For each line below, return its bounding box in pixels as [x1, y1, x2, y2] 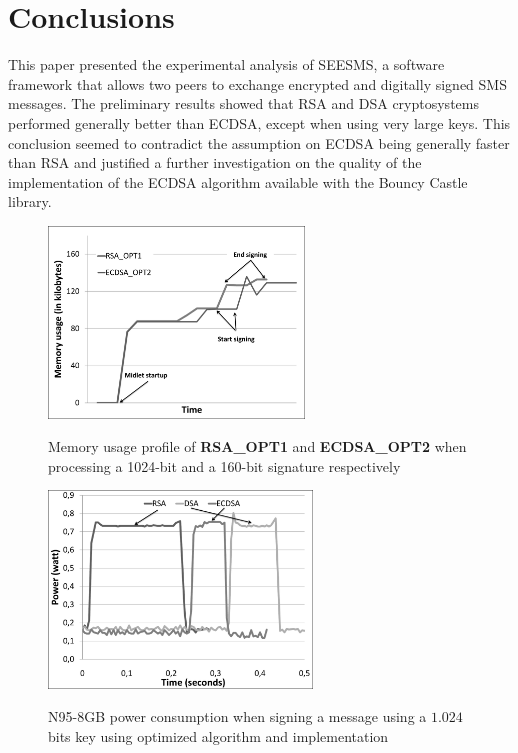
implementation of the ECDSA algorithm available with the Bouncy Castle [8, 171, 468, 192]
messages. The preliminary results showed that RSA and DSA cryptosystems [8, 93, 479, 114]
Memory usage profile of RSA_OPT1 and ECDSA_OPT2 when [48, 436, 467, 457]
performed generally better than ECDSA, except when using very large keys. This [8, 112, 511, 133]
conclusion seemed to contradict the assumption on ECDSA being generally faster [8, 132, 510, 153]
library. [8, 191, 52, 212]
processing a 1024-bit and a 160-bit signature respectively [48, 455, 401, 476]
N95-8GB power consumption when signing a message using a [48, 706, 427, 727]
